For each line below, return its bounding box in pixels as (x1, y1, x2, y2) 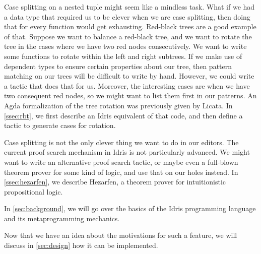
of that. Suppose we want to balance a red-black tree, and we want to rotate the (4, 31, 252, 41)
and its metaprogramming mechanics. (4, 213, 120, 223)
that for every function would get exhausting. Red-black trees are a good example (4, 21, 256, 32)
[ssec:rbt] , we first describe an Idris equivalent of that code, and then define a (4, 110, 243, 120)
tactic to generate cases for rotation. (4, 120, 116, 131)
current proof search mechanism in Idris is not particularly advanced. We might (4, 147, 250, 157)
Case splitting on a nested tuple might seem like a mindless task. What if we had (4, 2, 255, 12)
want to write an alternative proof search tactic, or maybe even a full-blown (4, 156, 238, 167)
